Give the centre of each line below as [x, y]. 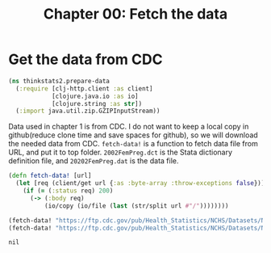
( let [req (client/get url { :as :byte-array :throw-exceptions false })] [140, 183]
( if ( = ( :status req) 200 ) [68, 191]
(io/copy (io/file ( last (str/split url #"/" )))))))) [136, 206]
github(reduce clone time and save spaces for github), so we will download [133, 135]
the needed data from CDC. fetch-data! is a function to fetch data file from [133, 144]
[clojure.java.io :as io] [95, 96]
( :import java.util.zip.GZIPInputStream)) [88, 111]
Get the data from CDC [85, 59]
